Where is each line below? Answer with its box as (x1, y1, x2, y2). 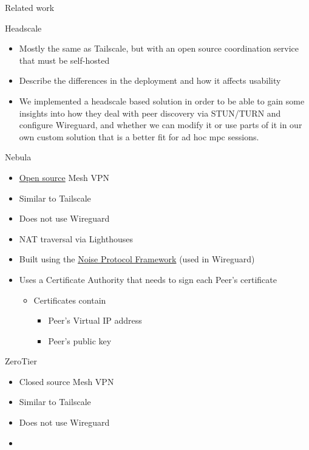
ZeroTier (5, 355, 37, 367)
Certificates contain (33, 293, 106, 306)
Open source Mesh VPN (19, 171, 109, 183)
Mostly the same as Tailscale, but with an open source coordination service (19, 42, 299, 55)
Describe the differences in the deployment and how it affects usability (19, 74, 281, 87)
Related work (5, 1, 55, 13)
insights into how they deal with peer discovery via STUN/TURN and (19, 106, 281, 119)
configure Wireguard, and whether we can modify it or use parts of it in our (19, 118, 302, 131)
